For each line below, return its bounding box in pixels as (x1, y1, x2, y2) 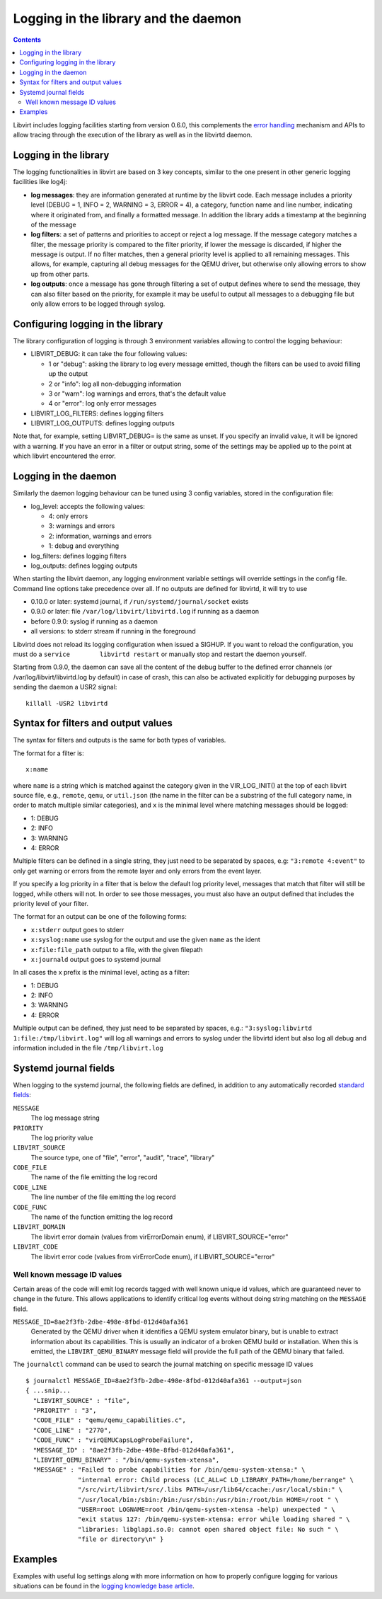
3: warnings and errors (48, 522, 115, 530)
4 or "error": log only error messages (48, 399, 157, 408)
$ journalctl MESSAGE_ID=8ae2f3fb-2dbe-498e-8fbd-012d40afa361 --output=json (25, 1377, 302, 1385)
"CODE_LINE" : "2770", (33, 1426, 112, 1434)
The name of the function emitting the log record (30, 1213, 173, 1221)
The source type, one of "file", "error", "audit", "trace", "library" (30, 1153, 215, 1162)
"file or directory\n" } (78, 1535, 164, 1543)
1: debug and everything (48, 541, 120, 550)
